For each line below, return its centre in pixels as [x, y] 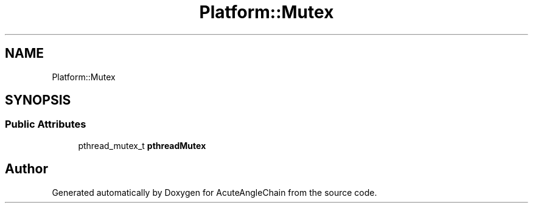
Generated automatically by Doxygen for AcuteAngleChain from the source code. [214, 192]
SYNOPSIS [38, 100]
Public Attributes [46, 124]
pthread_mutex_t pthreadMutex [142, 145]
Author [26, 169]
